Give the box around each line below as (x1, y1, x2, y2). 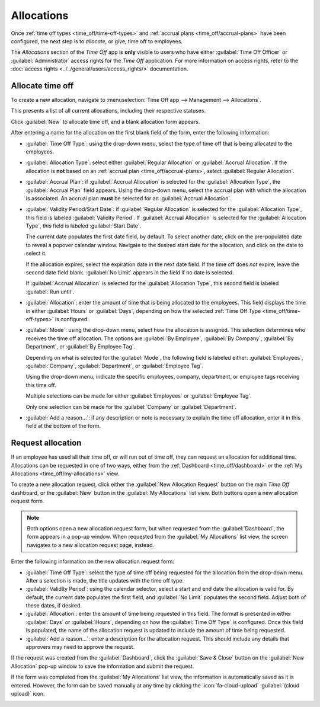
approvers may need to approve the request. (25, 644, 135, 651)
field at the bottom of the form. (25, 423, 101, 430)
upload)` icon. (11, 690, 45, 697)
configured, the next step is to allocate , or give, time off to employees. (11, 37, 183, 44)
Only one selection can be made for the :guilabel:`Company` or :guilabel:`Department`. (25, 403, 237, 410)
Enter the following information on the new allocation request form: (11, 558, 175, 565)
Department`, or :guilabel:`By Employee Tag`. (25, 343, 136, 350)
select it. (25, 249, 47, 257)
